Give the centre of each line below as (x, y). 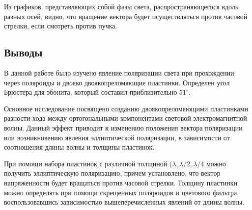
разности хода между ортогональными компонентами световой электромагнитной (126, 118)
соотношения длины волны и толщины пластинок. (79, 147)
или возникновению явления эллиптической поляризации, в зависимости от (117, 137)
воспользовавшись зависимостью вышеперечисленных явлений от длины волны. (124, 202)
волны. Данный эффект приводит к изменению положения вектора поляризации (123, 127)
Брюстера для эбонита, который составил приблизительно (91, 92)
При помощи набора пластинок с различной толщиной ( (88, 163)
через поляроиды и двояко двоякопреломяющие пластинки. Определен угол (117, 82)
